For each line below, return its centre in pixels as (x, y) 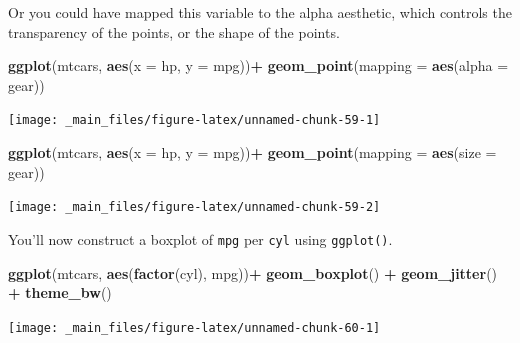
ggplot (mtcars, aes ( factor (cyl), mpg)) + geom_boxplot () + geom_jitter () (253, 272)
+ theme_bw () (60, 292)
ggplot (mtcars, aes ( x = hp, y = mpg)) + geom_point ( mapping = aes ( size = (252, 152)
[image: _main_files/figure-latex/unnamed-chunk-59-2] (194, 207)
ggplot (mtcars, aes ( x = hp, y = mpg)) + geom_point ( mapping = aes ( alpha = (258, 65)
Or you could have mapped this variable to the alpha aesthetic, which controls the (260, 12)
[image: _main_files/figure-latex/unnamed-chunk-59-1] (194, 120)
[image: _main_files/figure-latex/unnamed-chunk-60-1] (194, 327)
